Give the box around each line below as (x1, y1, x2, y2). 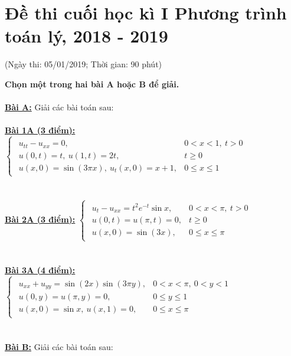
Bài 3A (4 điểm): (5, 263, 76, 276)
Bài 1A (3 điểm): (5, 124, 76, 136)
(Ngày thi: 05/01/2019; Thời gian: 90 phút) (5, 58, 162, 70)
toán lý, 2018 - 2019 (5, 24, 168, 48)
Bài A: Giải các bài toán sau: (5, 101, 114, 113)
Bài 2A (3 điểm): (5, 213, 76, 225)
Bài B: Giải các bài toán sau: (5, 340, 113, 352)
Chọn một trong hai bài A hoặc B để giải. (5, 77, 179, 90)
